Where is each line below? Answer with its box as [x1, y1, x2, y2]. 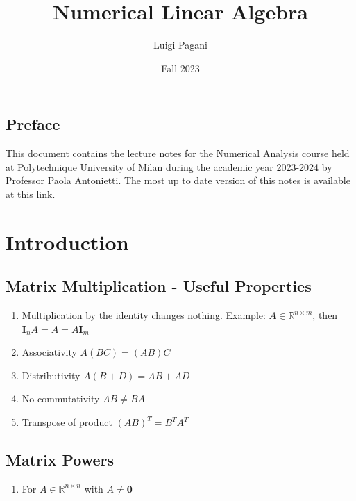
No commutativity [22, 391, 100, 406]
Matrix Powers [6, 449, 115, 470]
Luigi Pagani [153, 38, 207, 52]
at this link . [6, 186, 56, 201]
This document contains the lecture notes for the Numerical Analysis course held [6, 146, 350, 161]
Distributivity [22, 368, 80, 382]
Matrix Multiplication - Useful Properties [6, 275, 312, 297]
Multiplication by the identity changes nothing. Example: [22, 308, 266, 322]
